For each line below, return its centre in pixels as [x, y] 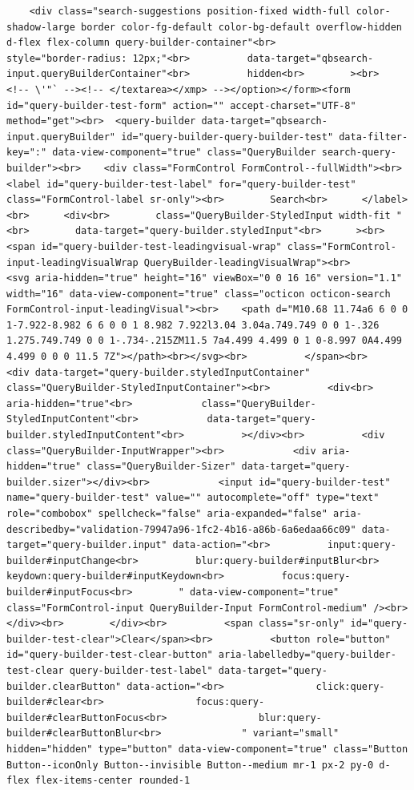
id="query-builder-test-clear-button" [110, 655]
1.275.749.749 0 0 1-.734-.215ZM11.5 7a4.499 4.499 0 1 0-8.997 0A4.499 [204, 341]
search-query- [359, 153]
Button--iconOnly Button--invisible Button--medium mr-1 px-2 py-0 [190, 765]
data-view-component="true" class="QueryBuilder [184, 153]
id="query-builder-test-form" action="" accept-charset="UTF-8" [181, 105]
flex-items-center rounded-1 [113, 781]
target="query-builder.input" [87, 545]
